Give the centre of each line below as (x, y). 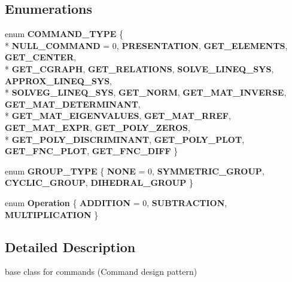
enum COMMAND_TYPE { (64, 34)
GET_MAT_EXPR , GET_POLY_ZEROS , (98, 127)
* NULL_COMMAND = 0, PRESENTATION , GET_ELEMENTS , (146, 45)
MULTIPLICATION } (52, 214)
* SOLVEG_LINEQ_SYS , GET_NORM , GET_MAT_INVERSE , (146, 92)
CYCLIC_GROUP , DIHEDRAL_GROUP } (99, 183)
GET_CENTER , (41, 57)
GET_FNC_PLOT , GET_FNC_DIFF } (92, 151)
